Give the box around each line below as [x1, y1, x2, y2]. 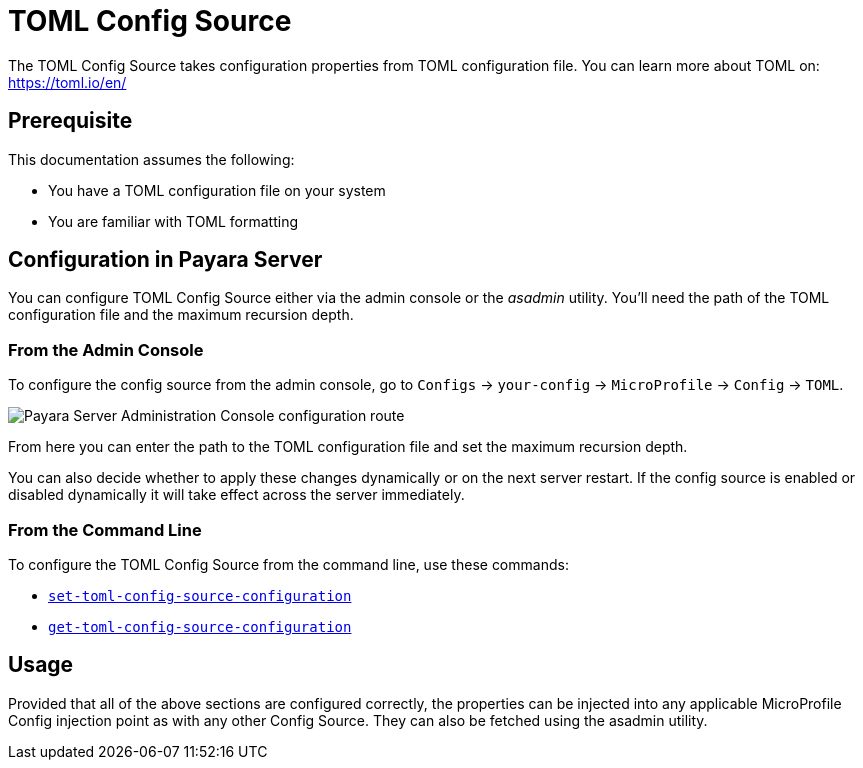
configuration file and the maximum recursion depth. [8, 306, 354, 324]
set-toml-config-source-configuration [48, 587, 352, 604]
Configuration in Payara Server [8, 247, 323, 273]
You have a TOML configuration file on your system [48, 181, 386, 199]
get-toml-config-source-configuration [48, 618, 352, 635]
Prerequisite [8, 108, 133, 134]
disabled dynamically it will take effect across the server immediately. [8, 486, 465, 504]
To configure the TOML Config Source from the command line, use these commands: [8, 555, 569, 573]
